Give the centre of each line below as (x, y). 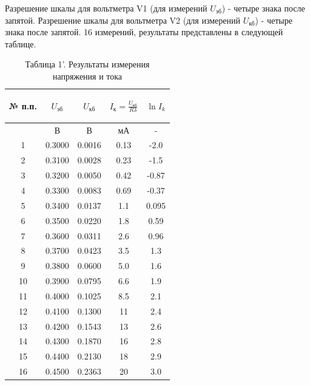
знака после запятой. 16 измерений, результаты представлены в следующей (144, 32)
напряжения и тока (87, 76)
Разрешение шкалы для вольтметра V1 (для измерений (106, 8)
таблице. (21, 43)
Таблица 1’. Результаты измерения (87, 64)
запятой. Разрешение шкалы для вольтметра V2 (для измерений (123, 20)
